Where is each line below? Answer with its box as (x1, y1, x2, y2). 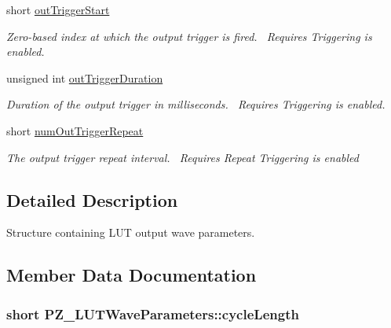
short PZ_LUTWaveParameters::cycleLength (6, 304, 299, 323)
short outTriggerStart (6, 2, 110, 17)
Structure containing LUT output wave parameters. (6, 224, 255, 241)
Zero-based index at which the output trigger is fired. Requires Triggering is (6, 28, 372, 44)
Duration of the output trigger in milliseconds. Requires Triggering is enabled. (6, 96, 386, 112)
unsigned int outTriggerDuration (6, 69, 163, 86)
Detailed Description (6, 187, 178, 212)
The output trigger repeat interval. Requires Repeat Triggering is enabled (6, 149, 359, 165)
